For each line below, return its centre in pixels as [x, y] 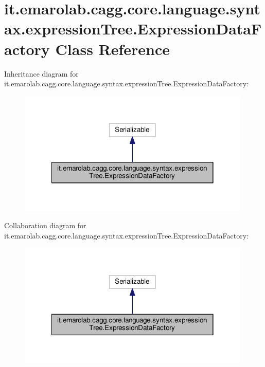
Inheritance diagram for [41, 73]
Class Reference [113, 49]
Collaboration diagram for [45, 225]
